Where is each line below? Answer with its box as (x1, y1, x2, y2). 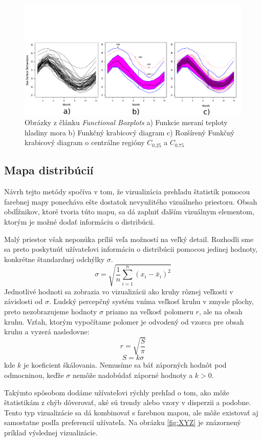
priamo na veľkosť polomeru (105, 306, 193, 317)
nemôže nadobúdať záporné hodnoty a (73, 369, 193, 380)
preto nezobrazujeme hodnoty (4, 306, 97, 317)
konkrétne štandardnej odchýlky (4, 253, 105, 264)
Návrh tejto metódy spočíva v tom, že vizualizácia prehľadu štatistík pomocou (4, 186, 250, 197)
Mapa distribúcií (4, 162, 94, 178)
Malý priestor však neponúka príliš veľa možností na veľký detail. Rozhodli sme (4, 233, 254, 244)
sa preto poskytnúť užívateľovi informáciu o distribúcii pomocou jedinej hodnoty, (4, 244, 258, 254)
